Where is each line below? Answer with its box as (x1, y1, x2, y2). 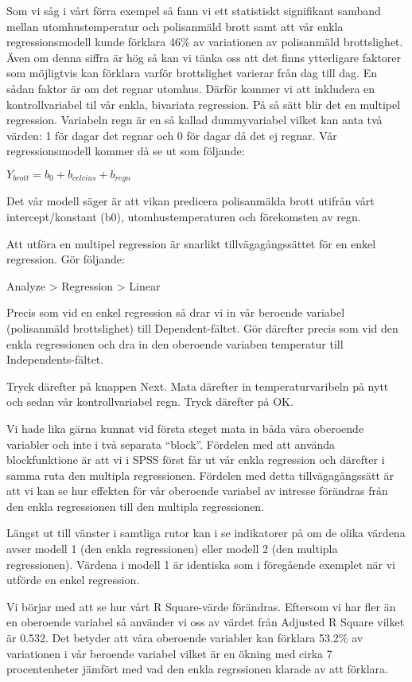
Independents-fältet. (6, 351, 104, 368)
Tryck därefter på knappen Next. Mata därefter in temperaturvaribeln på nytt (6, 377, 389, 394)
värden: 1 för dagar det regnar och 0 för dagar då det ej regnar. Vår (6, 127, 337, 143)
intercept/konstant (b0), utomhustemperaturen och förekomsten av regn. (6, 208, 361, 224)
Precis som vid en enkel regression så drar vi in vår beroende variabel (6, 304, 345, 321)
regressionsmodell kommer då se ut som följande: (6, 142, 245, 159)
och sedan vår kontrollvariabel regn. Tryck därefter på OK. (6, 393, 293, 410)
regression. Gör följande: (6, 251, 125, 267)
